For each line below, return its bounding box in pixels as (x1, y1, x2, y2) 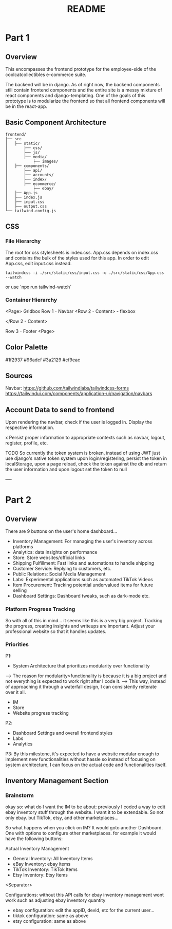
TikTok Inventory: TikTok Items (12, 866, 78, 872)
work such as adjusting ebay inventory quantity (5, 897, 106, 903)
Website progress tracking (12, 710, 69, 716)
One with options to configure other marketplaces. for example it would (5, 830, 157, 836)
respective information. (5, 424, 55, 431)
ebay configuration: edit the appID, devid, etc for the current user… (12, 907, 155, 913)
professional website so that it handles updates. (5, 628, 107, 635)
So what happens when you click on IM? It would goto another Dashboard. (5, 824, 163, 830)
